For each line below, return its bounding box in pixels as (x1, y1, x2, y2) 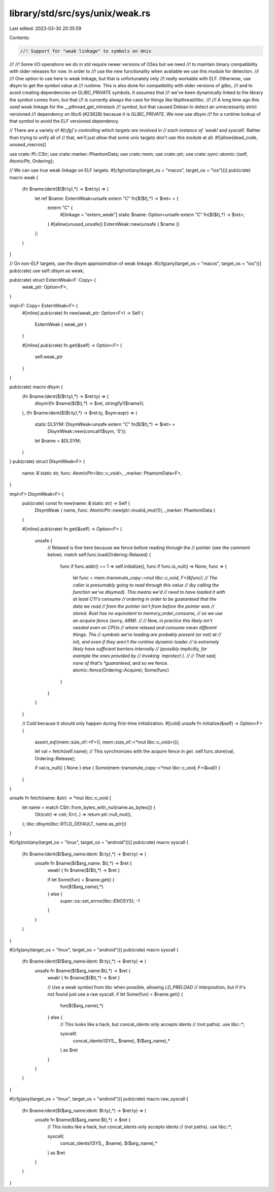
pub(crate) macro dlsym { (9, 384, 63, 390)
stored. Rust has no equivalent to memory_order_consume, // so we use (73, 610, 223, 617)
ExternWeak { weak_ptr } (35, 321, 87, 327)
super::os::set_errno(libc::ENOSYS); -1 (60, 898, 140, 904)
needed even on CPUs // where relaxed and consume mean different (73, 624, 217, 630)
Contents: (9, 35, 30, 41)
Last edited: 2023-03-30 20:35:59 (9, 25, 82, 31)
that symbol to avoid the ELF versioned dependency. (9, 118, 119, 124)
